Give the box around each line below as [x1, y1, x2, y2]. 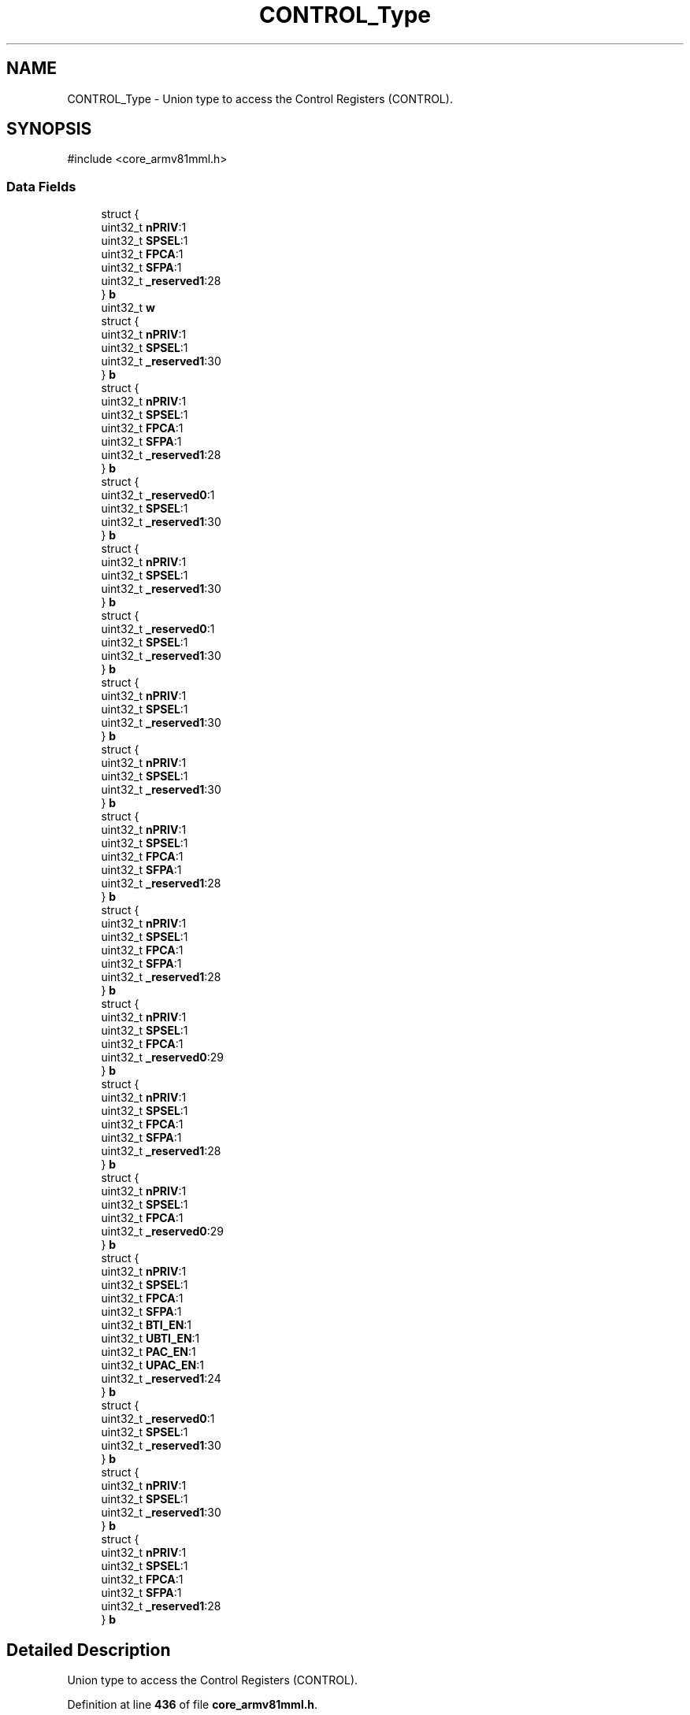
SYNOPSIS [6, 119, 92, 139]
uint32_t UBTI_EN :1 [101, 1332, 200, 1346]
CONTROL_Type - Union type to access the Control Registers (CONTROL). [67, 91, 453, 106]
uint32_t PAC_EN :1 [101, 1345, 196, 1359]
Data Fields [6, 178, 76, 194]
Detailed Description [6, 1639, 171, 1660]
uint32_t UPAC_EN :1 [101, 1358, 204, 1372]
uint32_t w [101, 301, 155, 315]
